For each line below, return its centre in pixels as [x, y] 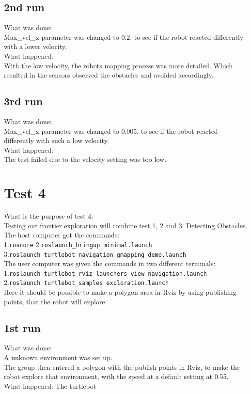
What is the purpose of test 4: [49, 216]
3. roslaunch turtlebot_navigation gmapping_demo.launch [95, 254]
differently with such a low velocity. [56, 140]
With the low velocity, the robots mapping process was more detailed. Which [118, 65]
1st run [22, 327]
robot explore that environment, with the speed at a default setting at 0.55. [116, 376]
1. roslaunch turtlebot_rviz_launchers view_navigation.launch [105, 273]
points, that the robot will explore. [55, 301]
